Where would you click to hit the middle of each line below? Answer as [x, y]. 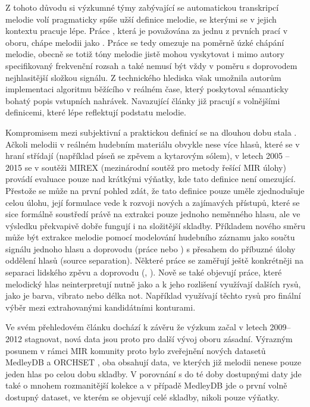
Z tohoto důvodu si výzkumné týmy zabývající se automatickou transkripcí [142, 7]
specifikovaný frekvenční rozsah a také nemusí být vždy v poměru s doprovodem [151, 65]
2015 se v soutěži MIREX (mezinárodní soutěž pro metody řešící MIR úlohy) [146, 167]
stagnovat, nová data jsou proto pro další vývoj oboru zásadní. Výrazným [159, 339]
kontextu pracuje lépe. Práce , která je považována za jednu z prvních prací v [147, 31]
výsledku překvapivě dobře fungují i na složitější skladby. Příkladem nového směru [156, 225]
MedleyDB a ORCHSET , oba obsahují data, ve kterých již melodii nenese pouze [154, 362]
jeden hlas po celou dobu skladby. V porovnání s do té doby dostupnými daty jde [154, 373]
